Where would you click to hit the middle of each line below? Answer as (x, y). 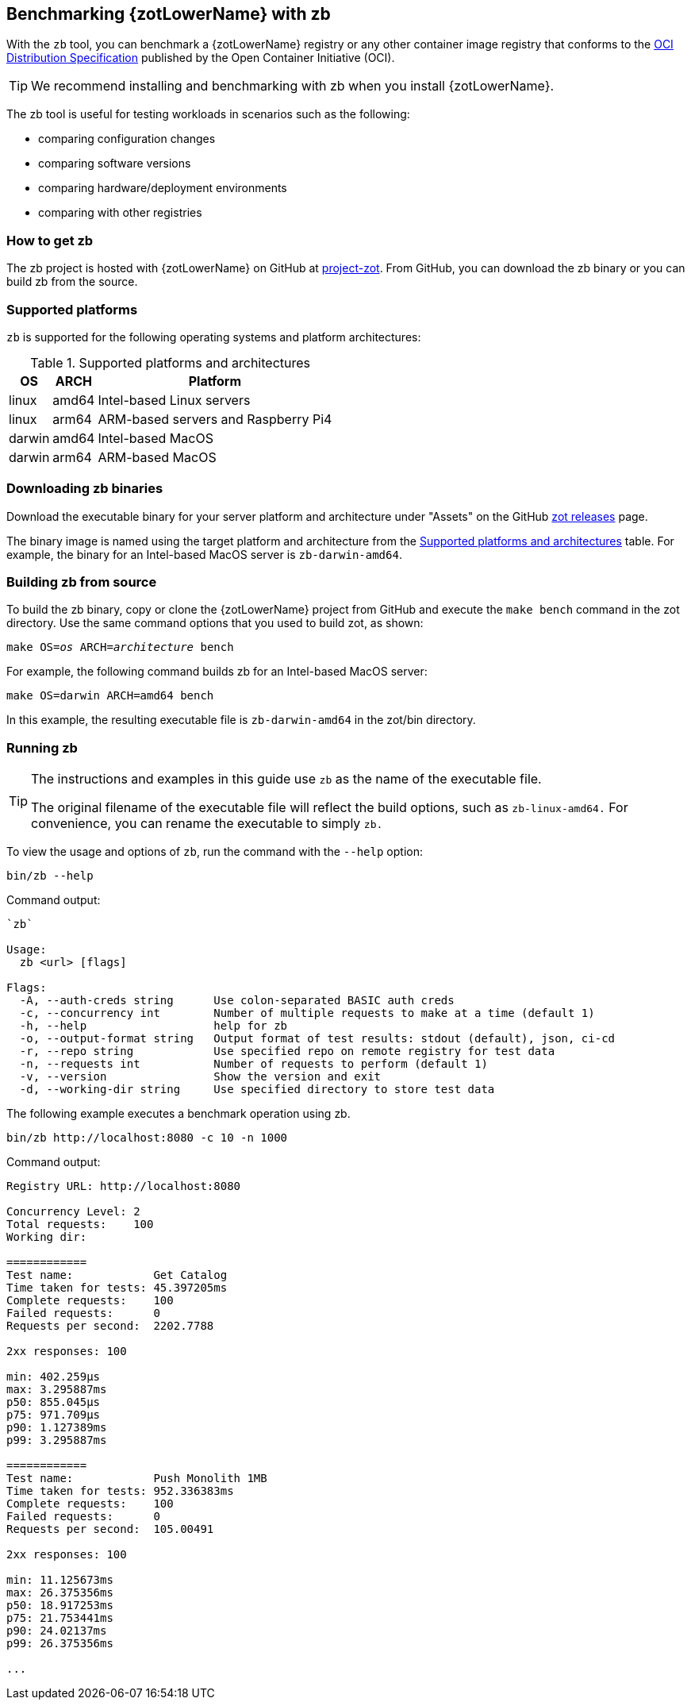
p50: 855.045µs (54, 1402)
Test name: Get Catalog (117, 1275)
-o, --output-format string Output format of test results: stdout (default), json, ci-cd (317, 1039)
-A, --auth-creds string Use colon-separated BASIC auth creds (237, 1001)
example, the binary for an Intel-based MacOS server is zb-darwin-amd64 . (204, 554)
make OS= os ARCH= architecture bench (120, 647)
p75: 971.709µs (54, 1415)
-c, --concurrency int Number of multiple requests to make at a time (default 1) (307, 1013)
